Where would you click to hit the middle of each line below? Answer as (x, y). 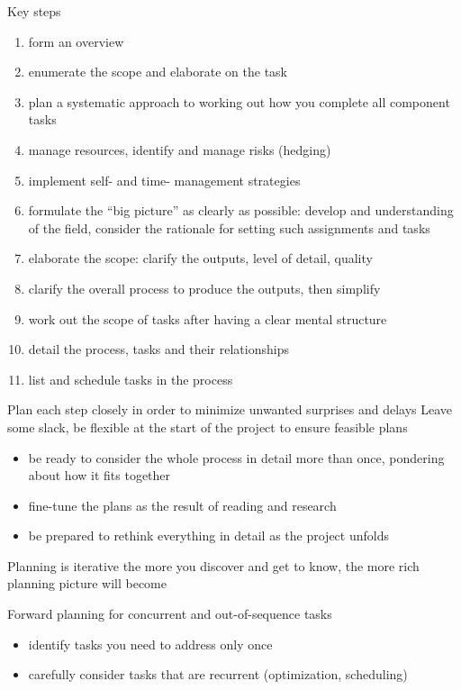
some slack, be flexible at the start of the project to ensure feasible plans (208, 427)
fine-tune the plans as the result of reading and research (182, 505)
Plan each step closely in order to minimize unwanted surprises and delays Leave (230, 409)
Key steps (34, 11)
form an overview (76, 41)
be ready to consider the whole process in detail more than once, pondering (236, 457)
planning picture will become (87, 583)
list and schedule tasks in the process (131, 379)
